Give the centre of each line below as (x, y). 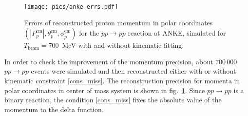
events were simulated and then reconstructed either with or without (134, 71)
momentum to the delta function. (54, 109)
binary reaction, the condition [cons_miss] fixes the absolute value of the (113, 100)
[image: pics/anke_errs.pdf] (71, 7)
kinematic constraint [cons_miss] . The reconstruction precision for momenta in (122, 81)
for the (89, 33)
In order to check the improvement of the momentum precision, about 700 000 (121, 61)
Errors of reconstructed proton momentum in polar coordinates (118, 22)
